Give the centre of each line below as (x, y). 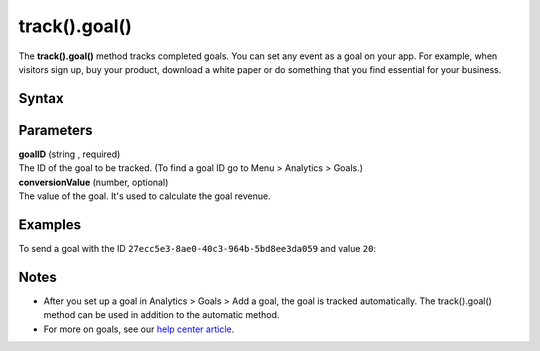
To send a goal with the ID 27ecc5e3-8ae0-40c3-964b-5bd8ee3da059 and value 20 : (197, 248)
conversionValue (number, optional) (93, 182)
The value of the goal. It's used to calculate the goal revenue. (144, 196)
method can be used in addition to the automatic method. (161, 315)
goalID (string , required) (69, 154)
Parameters (55, 130)
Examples (50, 224)
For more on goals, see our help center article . (139, 329)
